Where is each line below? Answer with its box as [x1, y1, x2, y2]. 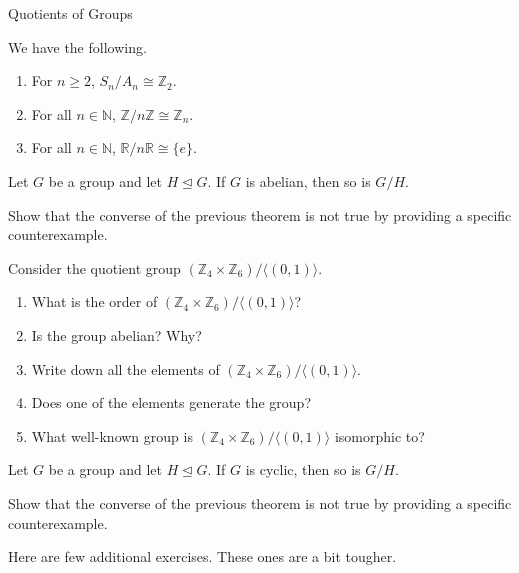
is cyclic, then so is [245, 459, 361, 480]
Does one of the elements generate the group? [31, 392, 312, 413]
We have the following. [8, 36, 147, 57]
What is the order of [31, 291, 158, 312]
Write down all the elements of [31, 358, 220, 379]
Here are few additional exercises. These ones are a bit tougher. [8, 546, 397, 567]
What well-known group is [31, 425, 193, 446]
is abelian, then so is [245, 170, 371, 191]
